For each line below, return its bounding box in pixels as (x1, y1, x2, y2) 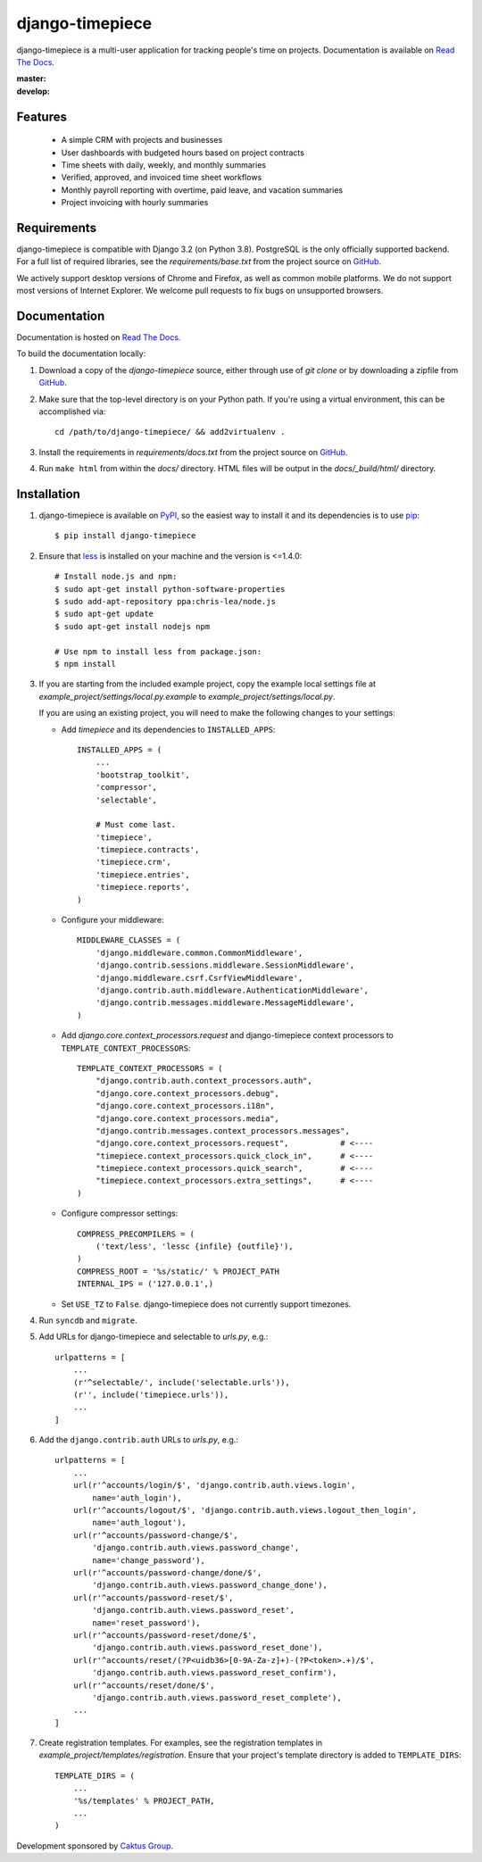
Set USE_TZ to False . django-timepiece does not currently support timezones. (61, 1299, 352, 1309)
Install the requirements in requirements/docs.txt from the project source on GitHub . (38, 446, 348, 457)
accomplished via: (38, 406, 106, 417)
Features (16, 109, 67, 124)
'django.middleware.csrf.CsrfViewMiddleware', (95, 973, 303, 983)
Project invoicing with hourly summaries (61, 197, 209, 208)
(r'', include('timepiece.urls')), (72, 1389, 229, 1400)
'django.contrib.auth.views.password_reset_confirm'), (92, 1667, 337, 1678)
